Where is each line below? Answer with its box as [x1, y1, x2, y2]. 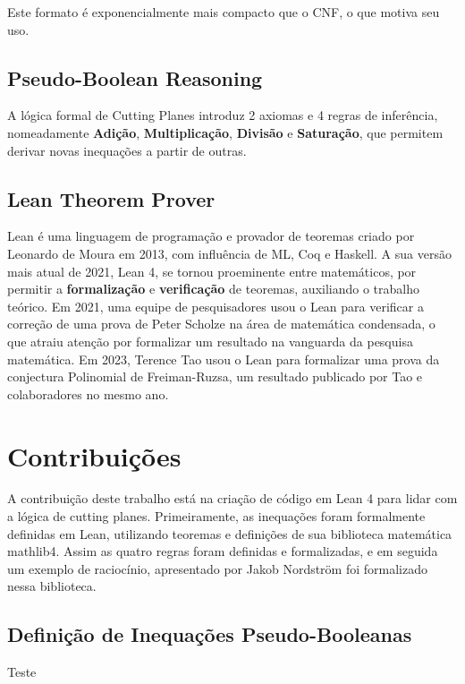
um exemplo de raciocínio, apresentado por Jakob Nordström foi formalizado [7, 559, 427, 577]
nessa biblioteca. [7, 577, 97, 595]
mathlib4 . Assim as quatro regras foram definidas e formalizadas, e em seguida [7, 542, 438, 560]
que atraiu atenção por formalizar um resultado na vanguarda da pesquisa [7, 331, 413, 350]
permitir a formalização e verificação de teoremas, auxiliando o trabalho [7, 279, 419, 298]
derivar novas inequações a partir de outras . [7, 141, 247, 159]
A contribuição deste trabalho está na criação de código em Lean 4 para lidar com [7, 489, 458, 508]
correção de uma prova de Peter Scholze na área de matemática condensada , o [7, 314, 435, 333]
